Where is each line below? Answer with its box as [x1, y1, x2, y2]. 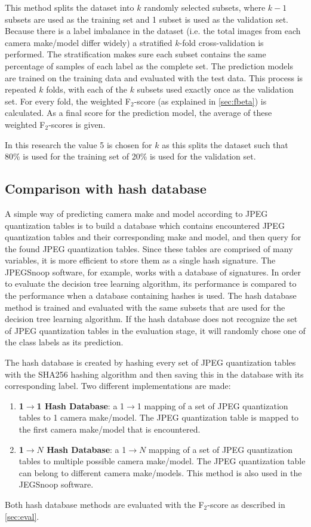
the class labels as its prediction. [5, 336, 124, 348]
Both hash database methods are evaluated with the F [5, 498, 204, 510]
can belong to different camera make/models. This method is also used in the [19, 466, 302, 479]
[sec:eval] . [5, 510, 39, 522]
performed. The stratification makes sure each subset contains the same [5, 48, 266, 60]
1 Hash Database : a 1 [36, 399, 125, 412]
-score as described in [207, 498, 285, 510]
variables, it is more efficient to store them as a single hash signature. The [5, 254, 276, 266]
